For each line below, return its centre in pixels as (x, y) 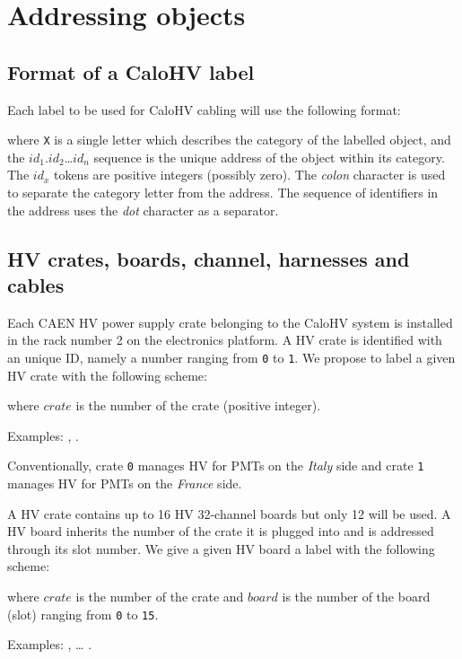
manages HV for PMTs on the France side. (125, 483)
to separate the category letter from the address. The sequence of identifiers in (223, 193)
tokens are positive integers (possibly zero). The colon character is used (249, 175)
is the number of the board (356, 597)
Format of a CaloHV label (131, 71)
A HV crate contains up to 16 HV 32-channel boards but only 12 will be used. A (229, 513)
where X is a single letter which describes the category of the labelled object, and (229, 140)
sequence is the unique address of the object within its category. (269, 157)
